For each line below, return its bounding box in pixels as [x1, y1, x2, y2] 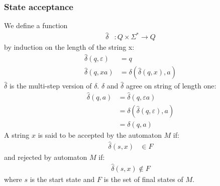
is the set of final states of [103, 173, 183, 184]
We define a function [4, 20, 68, 31]
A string [4, 130, 30, 140]
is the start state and [30, 173, 95, 184]
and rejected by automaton [4, 151, 87, 162]
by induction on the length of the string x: [4, 42, 135, 52]
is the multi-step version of [9, 80, 92, 91]
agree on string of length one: [126, 80, 216, 91]
